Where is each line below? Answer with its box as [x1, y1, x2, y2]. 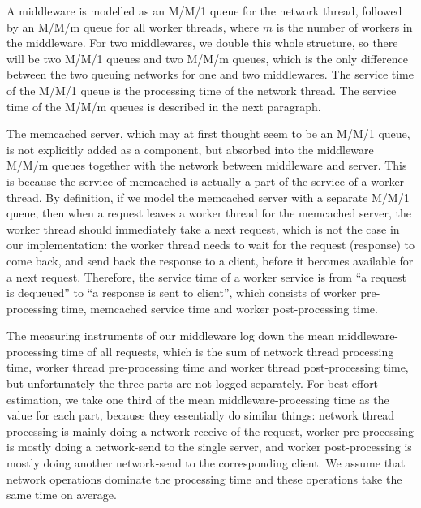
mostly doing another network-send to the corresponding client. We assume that [6, 454, 406, 471]
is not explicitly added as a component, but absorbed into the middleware [6, 140, 374, 157]
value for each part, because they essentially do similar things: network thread [6, 407, 395, 424]
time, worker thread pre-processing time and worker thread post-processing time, [6, 359, 409, 376]
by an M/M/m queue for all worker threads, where [6, 18, 259, 35]
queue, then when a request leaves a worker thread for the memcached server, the [6, 204, 411, 222]
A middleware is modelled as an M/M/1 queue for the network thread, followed [6, 2, 402, 19]
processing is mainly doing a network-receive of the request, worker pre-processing [6, 422, 415, 439]
